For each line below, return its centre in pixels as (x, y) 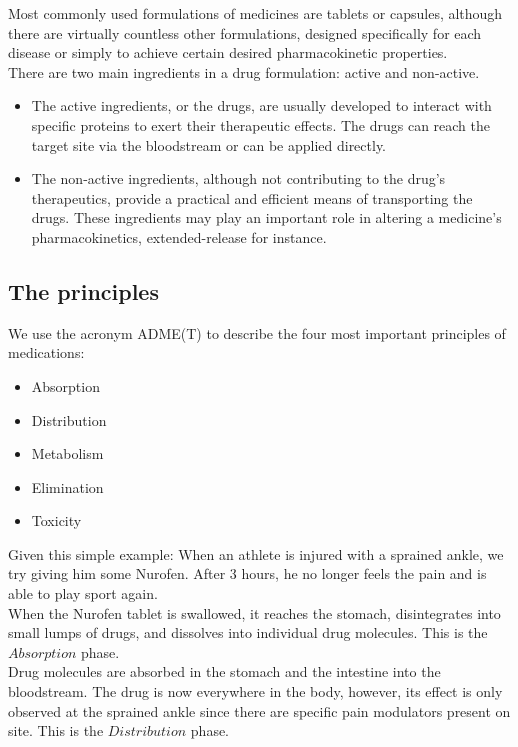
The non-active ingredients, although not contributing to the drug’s (238, 178)
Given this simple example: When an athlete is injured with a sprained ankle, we (256, 553)
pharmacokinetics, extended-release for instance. (179, 236)
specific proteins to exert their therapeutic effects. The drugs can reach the (261, 124)
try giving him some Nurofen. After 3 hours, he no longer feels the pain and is (247, 573)
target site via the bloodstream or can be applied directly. (209, 144)
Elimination (67, 486)
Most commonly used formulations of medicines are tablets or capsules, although (255, 13)
